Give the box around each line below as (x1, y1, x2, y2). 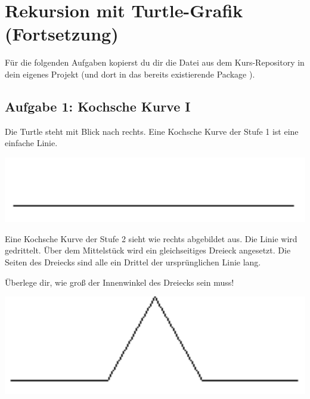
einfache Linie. (5, 137, 58, 149)
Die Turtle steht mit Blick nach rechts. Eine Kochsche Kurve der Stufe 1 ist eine (5, 125, 299, 137)
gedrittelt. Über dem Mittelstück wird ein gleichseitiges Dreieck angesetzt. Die (5, 244, 291, 256)
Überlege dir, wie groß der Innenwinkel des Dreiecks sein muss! (5, 276, 234, 288)
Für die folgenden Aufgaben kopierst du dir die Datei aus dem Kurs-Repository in (5, 56, 305, 69)
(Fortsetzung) (5, 21, 119, 46)
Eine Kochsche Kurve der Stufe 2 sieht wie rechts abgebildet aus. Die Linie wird (5, 232, 297, 245)
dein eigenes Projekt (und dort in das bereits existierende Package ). (5, 67, 255, 80)
